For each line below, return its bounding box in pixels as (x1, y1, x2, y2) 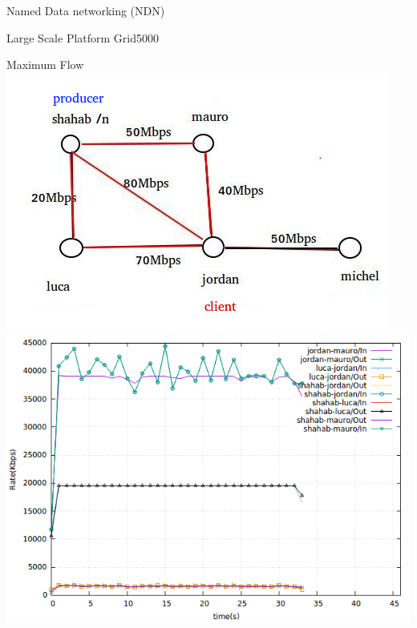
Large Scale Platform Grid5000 (6, 29, 160, 46)
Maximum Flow (6, 56, 84, 73)
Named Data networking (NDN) (6, 2, 165, 18)
